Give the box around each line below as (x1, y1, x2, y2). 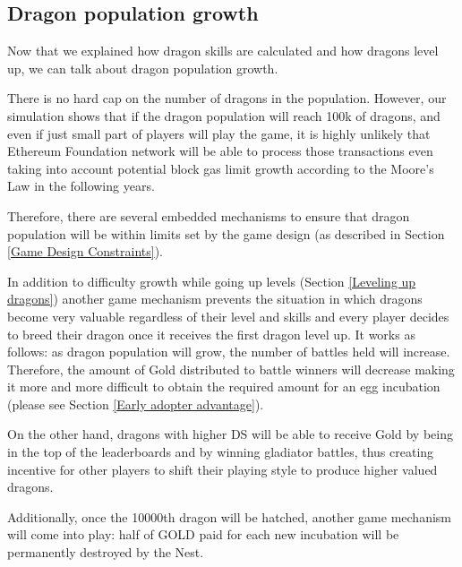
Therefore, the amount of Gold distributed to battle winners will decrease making (7, 359, 455, 378)
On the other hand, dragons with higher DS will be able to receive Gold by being (7, 425, 453, 443)
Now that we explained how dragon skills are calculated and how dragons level (7, 41, 439, 60)
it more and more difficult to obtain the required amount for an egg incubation (7, 377, 441, 396)
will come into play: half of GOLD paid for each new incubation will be (7, 525, 399, 544)
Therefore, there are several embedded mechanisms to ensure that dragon (7, 206, 410, 225)
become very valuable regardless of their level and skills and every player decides (7, 306, 449, 325)
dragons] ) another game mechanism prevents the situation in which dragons (7, 289, 423, 308)
